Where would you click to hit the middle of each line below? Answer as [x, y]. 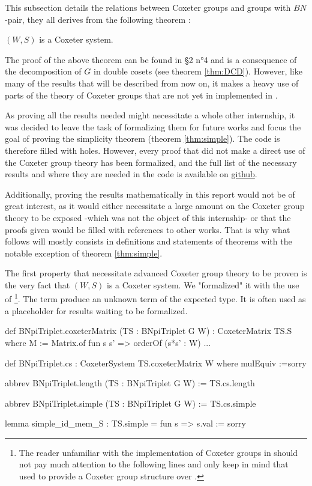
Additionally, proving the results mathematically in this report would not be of [150, 194]
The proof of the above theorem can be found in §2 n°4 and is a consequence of [151, 59]
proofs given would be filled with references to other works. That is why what [148, 229]
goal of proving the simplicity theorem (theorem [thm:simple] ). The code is [142, 138]
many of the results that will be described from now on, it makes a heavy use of [152, 83]
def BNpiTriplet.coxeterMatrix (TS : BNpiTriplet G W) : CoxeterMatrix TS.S [148, 331]
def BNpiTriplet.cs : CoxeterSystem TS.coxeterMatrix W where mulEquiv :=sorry [156, 363]
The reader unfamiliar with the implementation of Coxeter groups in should [158, 452]
